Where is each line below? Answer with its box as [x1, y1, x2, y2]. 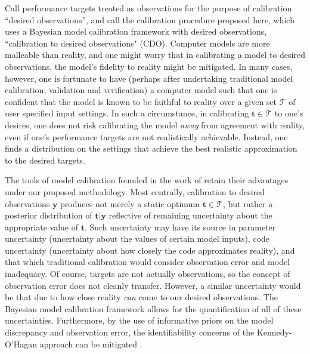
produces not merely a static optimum [60, 197, 200, 210]
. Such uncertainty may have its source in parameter [84, 220, 276, 233]
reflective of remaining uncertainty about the [108, 209, 272, 221]
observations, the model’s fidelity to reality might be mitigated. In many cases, [5, 60, 293, 72]
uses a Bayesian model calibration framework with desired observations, [5, 25, 267, 38]
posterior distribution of [5, 209, 92, 221]
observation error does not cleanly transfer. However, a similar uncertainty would [5, 279, 301, 291]
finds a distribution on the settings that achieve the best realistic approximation [5, 142, 297, 155]
